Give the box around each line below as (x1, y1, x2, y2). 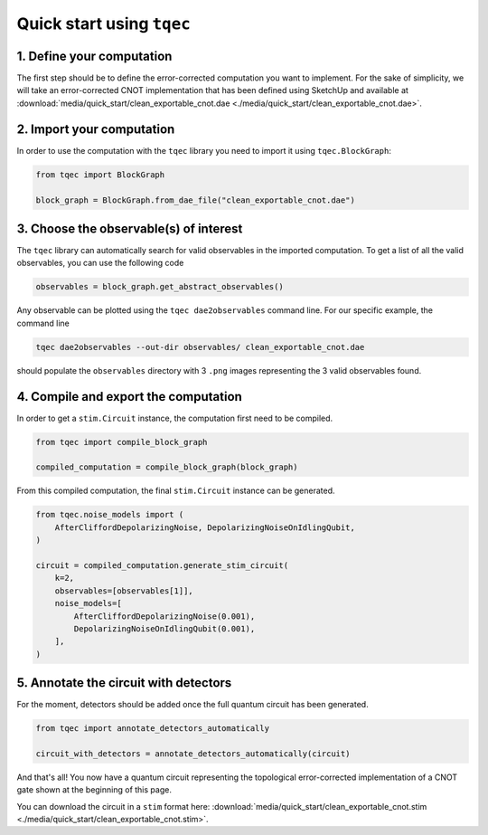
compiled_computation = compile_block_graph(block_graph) (35, 462, 298, 472)
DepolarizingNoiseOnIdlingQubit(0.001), (73, 623, 256, 633)
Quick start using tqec (16, 14, 192, 33)
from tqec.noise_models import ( (35, 509, 184, 520)
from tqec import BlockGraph (35, 169, 165, 180)
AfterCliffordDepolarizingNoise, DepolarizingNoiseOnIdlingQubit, (54, 522, 356, 533)
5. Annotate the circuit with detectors (16, 675, 232, 691)
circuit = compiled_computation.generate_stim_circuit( (35, 560, 289, 570)
